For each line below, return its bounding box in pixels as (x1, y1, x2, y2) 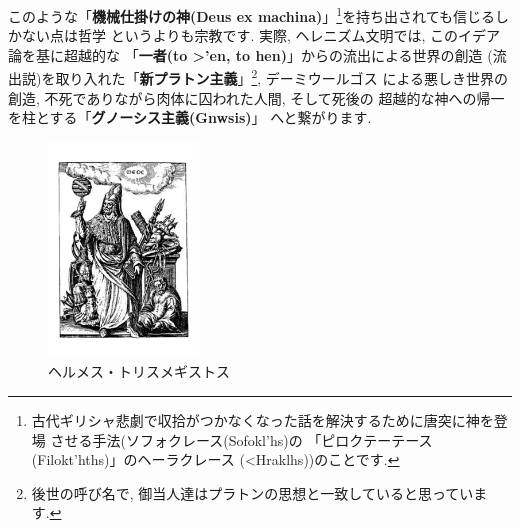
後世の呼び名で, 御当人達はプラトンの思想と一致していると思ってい (31, 482, 474, 503)
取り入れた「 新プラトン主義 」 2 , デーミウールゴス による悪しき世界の (55, 65, 509, 89)
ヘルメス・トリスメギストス (48, 361, 230, 382)
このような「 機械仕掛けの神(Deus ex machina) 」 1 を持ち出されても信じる (8, 3, 496, 26)
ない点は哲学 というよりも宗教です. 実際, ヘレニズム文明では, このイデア (21, 25, 501, 46)
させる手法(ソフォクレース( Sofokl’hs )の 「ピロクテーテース (50, 429, 433, 450)
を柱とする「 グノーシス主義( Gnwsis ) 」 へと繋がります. (8, 107, 372, 128)
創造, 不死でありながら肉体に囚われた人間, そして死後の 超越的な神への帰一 (8, 87, 505, 108)
